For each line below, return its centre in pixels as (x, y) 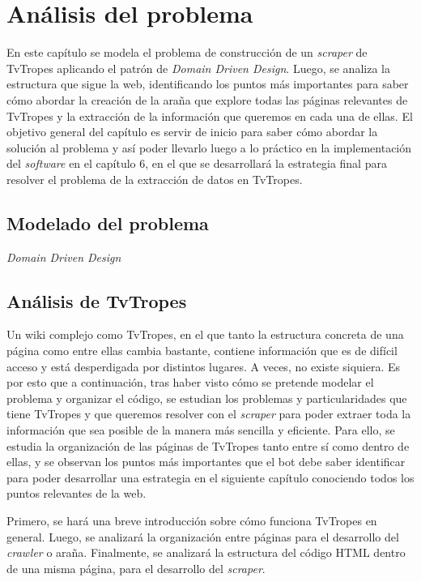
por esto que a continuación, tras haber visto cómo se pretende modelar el (190, 382)
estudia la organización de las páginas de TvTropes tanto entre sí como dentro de (208, 445)
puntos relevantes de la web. (77, 493)
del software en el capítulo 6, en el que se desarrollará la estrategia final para (197, 163)
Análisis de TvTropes (97, 300)
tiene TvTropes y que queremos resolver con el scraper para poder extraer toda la (209, 414)
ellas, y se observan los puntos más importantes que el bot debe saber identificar (206, 462)
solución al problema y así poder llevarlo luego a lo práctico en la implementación (209, 147)
